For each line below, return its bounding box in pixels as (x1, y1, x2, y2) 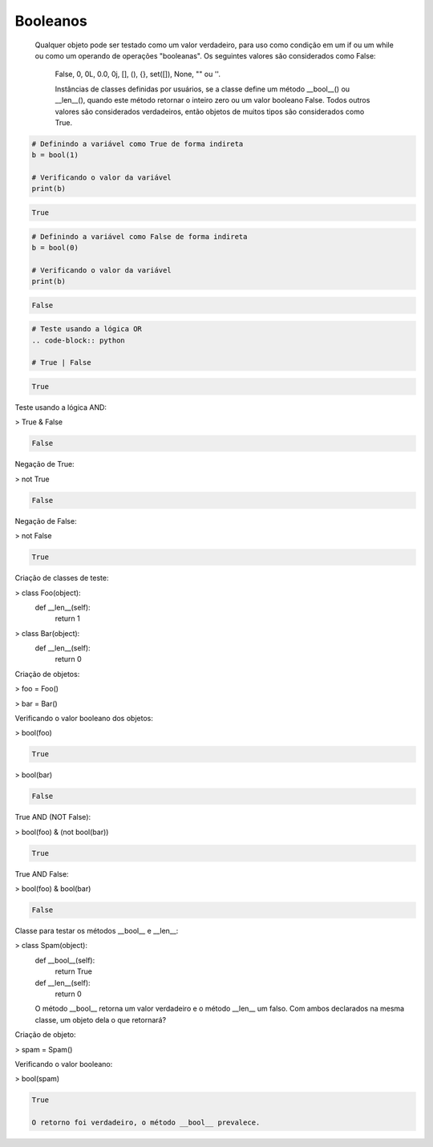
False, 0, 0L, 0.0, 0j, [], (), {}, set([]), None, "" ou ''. (55, 69, 221, 79)
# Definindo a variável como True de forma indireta (31, 139, 244, 148)
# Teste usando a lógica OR (31, 325, 142, 334)
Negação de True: (14, 460, 75, 469)
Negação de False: (14, 516, 77, 525)
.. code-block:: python (31, 335, 126, 345)
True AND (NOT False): (14, 813, 91, 822)
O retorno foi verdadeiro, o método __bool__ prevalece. (31, 1118, 261, 1127)
